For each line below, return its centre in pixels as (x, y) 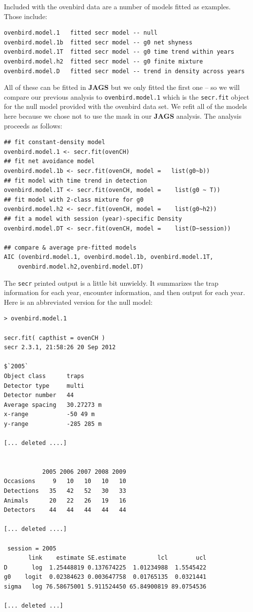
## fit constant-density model (55, 142)
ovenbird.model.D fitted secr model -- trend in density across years (124, 71)
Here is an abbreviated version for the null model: (78, 302)
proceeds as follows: (33, 125)
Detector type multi (44, 386)
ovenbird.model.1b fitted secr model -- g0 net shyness (98, 42)
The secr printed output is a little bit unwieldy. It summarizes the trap (111, 283)
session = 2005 (32, 548)
